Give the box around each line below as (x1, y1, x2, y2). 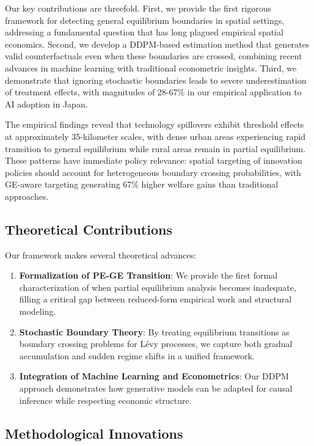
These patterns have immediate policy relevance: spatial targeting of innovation (5, 154, 302, 167)
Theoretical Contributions (5, 219, 172, 238)
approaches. (5, 189, 49, 202)
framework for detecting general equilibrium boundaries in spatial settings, (5, 13, 285, 26)
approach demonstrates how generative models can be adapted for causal (19, 382, 293, 395)
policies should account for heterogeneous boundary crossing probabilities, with (5, 166, 301, 178)
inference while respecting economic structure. (19, 393, 192, 406)
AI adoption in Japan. (5, 97, 88, 110)
